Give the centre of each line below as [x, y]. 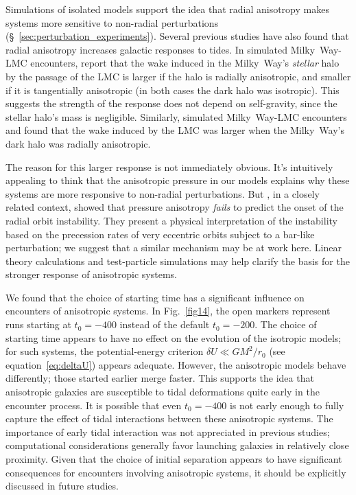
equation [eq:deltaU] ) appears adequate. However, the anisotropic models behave [176, 364]
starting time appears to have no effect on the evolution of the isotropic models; [174, 337]
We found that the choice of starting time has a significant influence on [155, 297]
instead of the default [165, 324]
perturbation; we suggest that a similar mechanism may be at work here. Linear [174, 247]
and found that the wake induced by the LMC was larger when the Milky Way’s [175, 130]
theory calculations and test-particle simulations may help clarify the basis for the [178, 261]
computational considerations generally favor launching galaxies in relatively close [177, 445]
